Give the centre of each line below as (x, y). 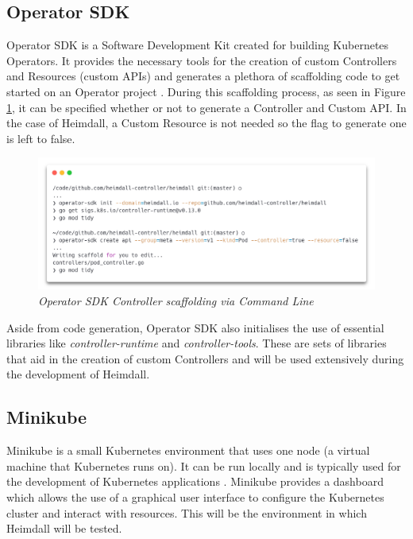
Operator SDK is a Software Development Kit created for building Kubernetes (198, 45)
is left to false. (41, 138)
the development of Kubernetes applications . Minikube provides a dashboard (195, 481)
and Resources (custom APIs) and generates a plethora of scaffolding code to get (203, 76)
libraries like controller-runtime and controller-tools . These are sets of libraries (197, 343)
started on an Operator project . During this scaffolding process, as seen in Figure (206, 91)
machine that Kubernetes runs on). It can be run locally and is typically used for (204, 465)
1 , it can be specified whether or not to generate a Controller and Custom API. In (206, 107)
